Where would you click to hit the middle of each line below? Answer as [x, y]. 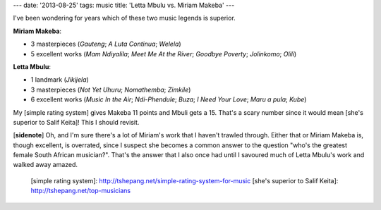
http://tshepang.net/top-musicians [81, 191]
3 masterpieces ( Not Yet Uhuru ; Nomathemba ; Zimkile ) [111, 89]
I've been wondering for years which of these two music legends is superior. [124, 18]
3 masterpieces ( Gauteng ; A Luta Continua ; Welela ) [106, 44]
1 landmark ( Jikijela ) [60, 80]
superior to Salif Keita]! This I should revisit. [76, 122]
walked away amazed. [45, 165]
